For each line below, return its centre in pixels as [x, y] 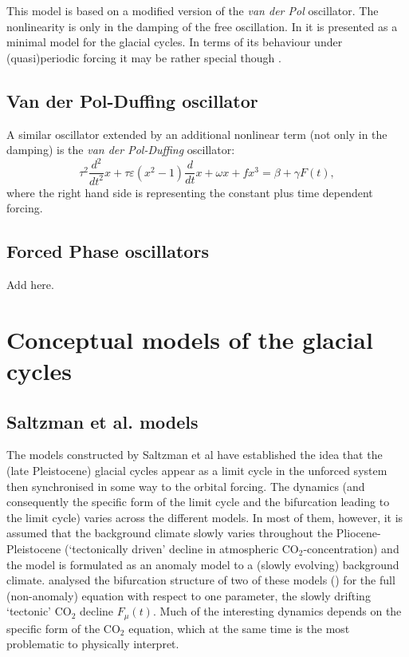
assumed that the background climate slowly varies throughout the [170, 533]
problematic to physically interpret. [93, 644]
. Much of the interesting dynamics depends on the [277, 611]
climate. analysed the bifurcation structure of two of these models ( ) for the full [201, 580]
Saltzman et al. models [102, 421]
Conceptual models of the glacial [190, 339]
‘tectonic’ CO [39, 611]
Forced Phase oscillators [108, 251]
